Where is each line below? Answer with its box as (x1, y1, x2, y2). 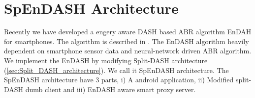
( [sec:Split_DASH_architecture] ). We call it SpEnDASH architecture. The (4, 65, 229, 75)
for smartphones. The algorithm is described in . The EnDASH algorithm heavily (4, 36, 249, 46)
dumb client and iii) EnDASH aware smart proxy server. (25, 84, 196, 94)
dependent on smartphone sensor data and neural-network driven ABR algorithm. (4, 46, 252, 56)
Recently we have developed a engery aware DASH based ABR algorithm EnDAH (4, 26, 252, 37)
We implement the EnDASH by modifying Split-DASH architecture (4, 55, 208, 65)
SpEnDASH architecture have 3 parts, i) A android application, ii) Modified (4, 74, 234, 85)
